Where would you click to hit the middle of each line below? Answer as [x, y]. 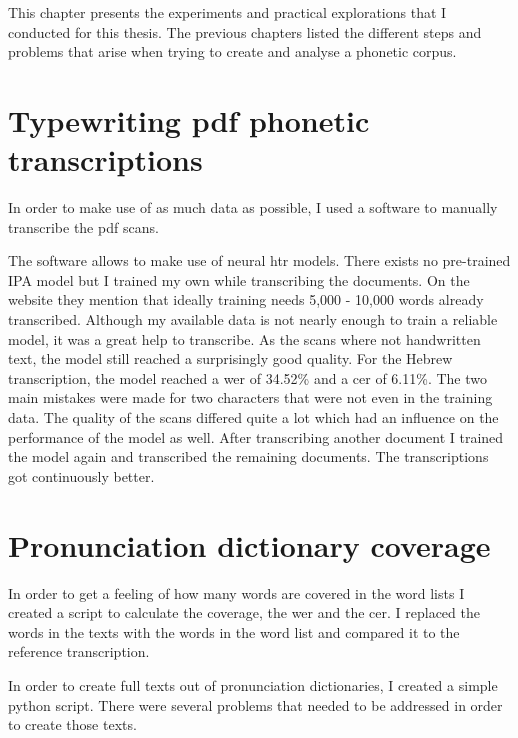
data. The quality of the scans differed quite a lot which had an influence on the [253, 417]
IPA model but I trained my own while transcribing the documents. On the [239, 279]
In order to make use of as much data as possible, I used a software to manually [253, 207]
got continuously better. [81, 475]
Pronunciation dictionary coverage [249, 544]
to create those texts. [72, 724]
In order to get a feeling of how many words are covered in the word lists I [236, 592]
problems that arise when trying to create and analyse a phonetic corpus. [232, 51]
